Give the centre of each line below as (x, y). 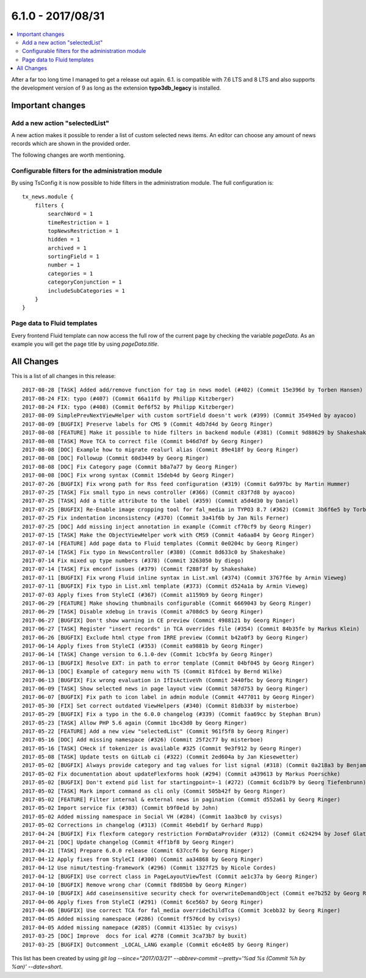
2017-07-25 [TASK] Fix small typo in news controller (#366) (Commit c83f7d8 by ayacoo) (159, 492)
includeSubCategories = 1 (86, 291)
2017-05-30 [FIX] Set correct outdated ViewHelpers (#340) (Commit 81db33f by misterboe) (160, 705)
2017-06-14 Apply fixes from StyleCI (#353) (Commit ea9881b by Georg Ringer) (143, 646)
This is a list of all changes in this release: (63, 376)
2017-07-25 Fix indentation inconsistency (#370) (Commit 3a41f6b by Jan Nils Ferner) (156, 518)
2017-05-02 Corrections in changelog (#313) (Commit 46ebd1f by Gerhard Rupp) (143, 825)
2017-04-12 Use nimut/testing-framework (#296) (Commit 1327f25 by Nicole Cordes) (149, 868)
